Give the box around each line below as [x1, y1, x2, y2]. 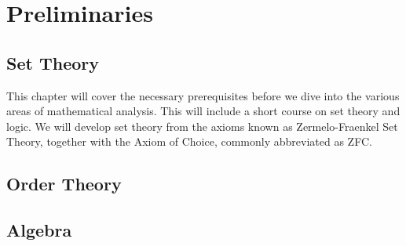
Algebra [6, 218, 72, 242]
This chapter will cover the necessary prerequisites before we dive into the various [6, 87, 400, 103]
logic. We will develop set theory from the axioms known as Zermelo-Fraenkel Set [6, 118, 398, 134]
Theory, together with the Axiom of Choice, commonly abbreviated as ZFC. [6, 133, 372, 150]
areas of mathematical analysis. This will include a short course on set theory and [6, 103, 401, 119]
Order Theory [6, 172, 122, 196]
